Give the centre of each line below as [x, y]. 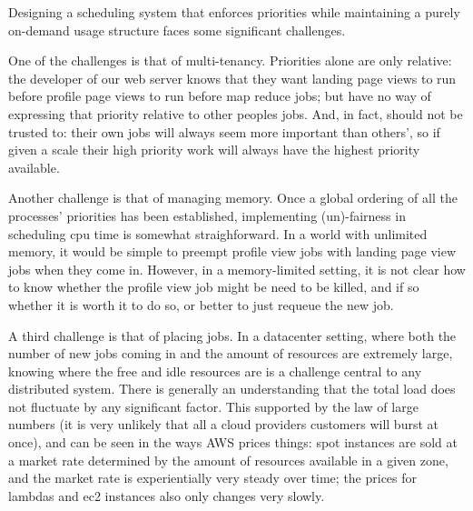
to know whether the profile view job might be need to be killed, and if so [214, 287]
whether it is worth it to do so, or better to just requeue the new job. [201, 304]
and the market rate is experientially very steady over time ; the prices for [213, 478]
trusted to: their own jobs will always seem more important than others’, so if [224, 131]
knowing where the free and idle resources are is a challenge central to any [215, 371]
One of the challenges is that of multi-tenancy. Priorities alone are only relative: [230, 60]
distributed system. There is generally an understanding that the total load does [232, 389]
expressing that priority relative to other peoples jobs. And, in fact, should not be [236, 113]
